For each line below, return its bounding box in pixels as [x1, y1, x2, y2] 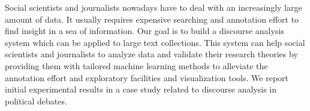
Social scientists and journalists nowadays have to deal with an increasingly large [5, 1, 302, 13]
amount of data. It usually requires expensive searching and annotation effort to [5, 13, 299, 25]
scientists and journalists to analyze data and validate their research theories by [5, 48, 298, 60]
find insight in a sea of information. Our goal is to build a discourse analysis [5, 24, 284, 37]
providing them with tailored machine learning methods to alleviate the [5, 59, 268, 72]
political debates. [5, 94, 67, 107]
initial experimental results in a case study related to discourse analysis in [5, 83, 277, 95]
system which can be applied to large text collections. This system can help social [5, 36, 305, 48]
